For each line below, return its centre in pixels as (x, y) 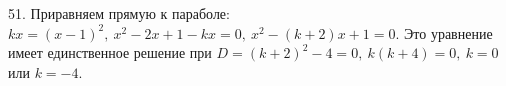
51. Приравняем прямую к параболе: (119, 13)
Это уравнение (448, 32)
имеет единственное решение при (110, 52)
